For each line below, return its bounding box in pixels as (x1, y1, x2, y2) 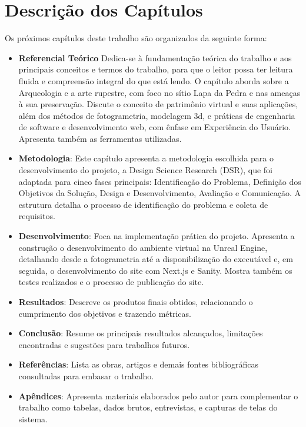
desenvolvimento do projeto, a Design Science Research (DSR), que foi (18, 164, 272, 176)
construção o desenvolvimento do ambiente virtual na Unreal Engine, (18, 241, 268, 253)
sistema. (18, 412, 48, 425)
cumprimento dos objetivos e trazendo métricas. (18, 307, 191, 319)
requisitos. (18, 210, 55, 222)
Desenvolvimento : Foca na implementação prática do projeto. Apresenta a (18, 230, 295, 242)
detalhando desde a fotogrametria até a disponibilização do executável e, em (18, 253, 293, 265)
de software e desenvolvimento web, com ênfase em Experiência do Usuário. (18, 121, 291, 133)
